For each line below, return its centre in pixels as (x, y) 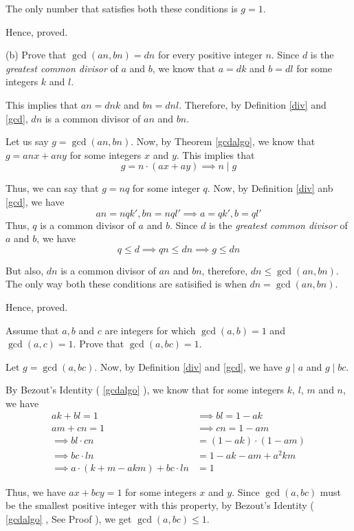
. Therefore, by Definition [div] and (253, 104)
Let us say (27, 141)
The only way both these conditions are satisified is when (126, 284)
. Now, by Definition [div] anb (270, 188)
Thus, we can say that (52, 188)
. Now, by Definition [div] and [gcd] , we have (188, 366)
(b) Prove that (36, 55)
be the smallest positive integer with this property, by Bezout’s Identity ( (160, 505)
